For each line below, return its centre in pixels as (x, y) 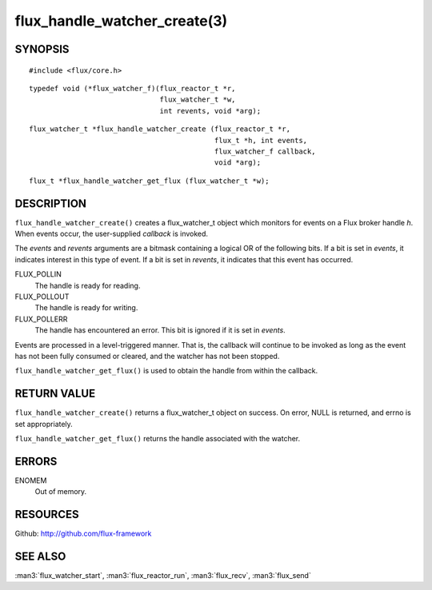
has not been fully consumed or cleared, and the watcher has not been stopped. (147, 356)
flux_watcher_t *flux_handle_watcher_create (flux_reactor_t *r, (160, 129)
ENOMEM (31, 480)
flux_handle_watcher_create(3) (121, 21)
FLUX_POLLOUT (42, 297)
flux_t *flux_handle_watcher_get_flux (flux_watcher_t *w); (149, 181)
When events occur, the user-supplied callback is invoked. (111, 233)
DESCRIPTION (51, 203)
